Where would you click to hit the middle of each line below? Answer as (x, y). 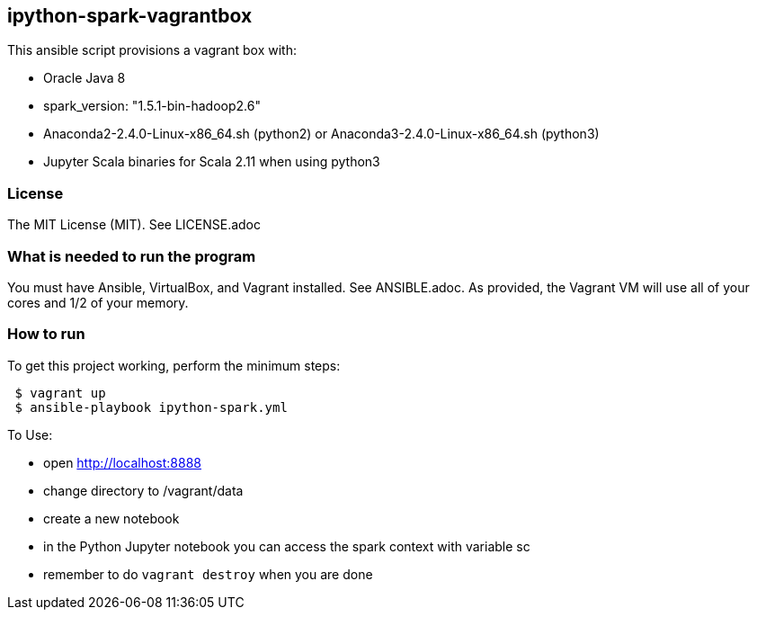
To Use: (30, 434)
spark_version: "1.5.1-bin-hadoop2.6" (152, 106)
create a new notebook (111, 518)
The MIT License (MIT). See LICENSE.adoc (134, 225)
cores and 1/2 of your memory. (98, 302)
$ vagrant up (60, 393)
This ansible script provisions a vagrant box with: (152, 50)
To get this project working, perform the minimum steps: (174, 365)
